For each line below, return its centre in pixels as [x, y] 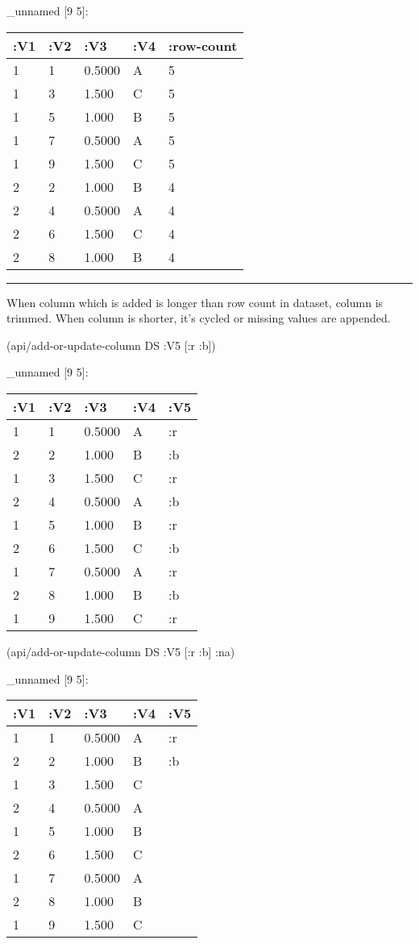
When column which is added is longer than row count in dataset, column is [195, 302]
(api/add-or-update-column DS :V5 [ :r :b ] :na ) [121, 651]
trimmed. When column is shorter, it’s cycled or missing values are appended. [199, 318]
